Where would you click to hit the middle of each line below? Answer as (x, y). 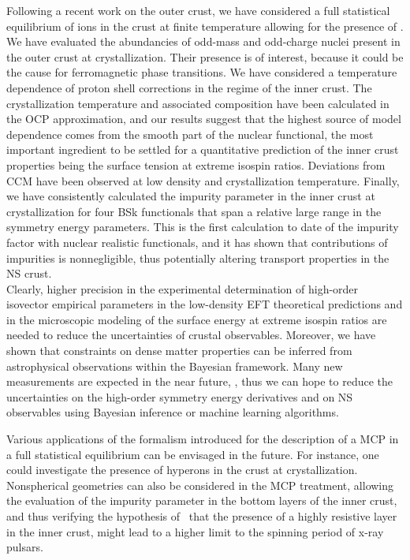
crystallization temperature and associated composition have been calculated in (198, 103)
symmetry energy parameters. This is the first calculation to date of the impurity (203, 227)
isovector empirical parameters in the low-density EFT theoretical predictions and (205, 304)
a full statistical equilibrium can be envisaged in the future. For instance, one (193, 454)
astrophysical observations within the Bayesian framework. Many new (175, 366)
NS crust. (29, 273)
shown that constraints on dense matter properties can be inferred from (179, 351)
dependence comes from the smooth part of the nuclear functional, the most (190, 134)
